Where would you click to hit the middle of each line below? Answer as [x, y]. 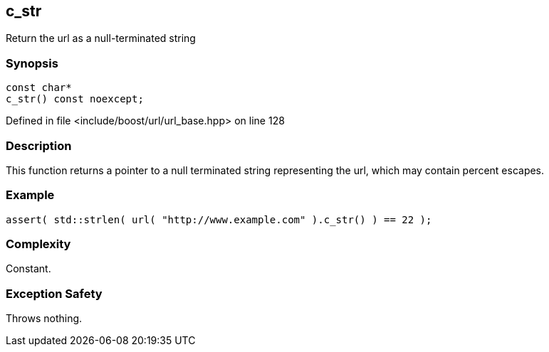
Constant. [28, 269]
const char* [39, 88]
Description [39, 145]
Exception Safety [54, 293]
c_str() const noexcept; [75, 99]
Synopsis [32, 63]
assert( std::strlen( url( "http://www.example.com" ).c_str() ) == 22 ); [219, 219]
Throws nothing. [44, 319]
